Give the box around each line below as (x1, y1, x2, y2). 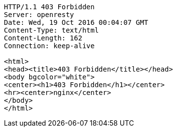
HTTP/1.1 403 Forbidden (4, 3, 95, 11)
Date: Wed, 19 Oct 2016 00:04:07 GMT (4, 19, 149, 26)
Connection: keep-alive (4, 42, 95, 50)
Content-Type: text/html (4, 26, 99, 34)
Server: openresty (4, 11, 74, 19)
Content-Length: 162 (4, 34, 83, 42)
